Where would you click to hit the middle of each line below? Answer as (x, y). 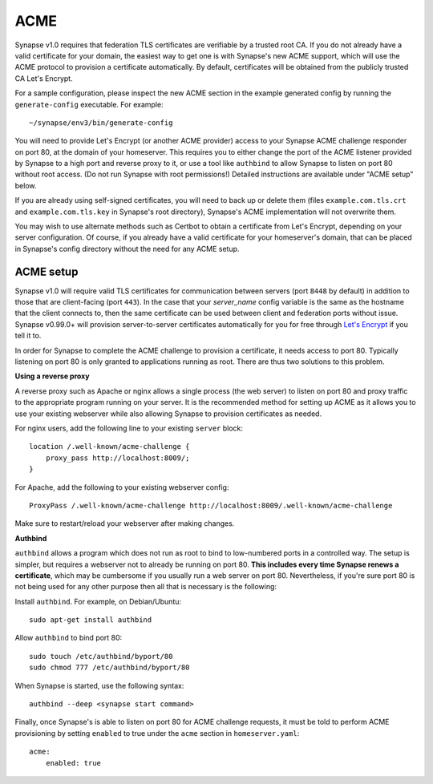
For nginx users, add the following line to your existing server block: (129, 428)
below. (26, 185)
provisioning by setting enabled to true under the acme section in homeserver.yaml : (157, 733)
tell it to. (28, 336)
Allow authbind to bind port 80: (69, 638)
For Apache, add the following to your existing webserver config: (122, 487)
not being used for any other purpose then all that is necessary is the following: (146, 587)
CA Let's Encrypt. (44, 78)
